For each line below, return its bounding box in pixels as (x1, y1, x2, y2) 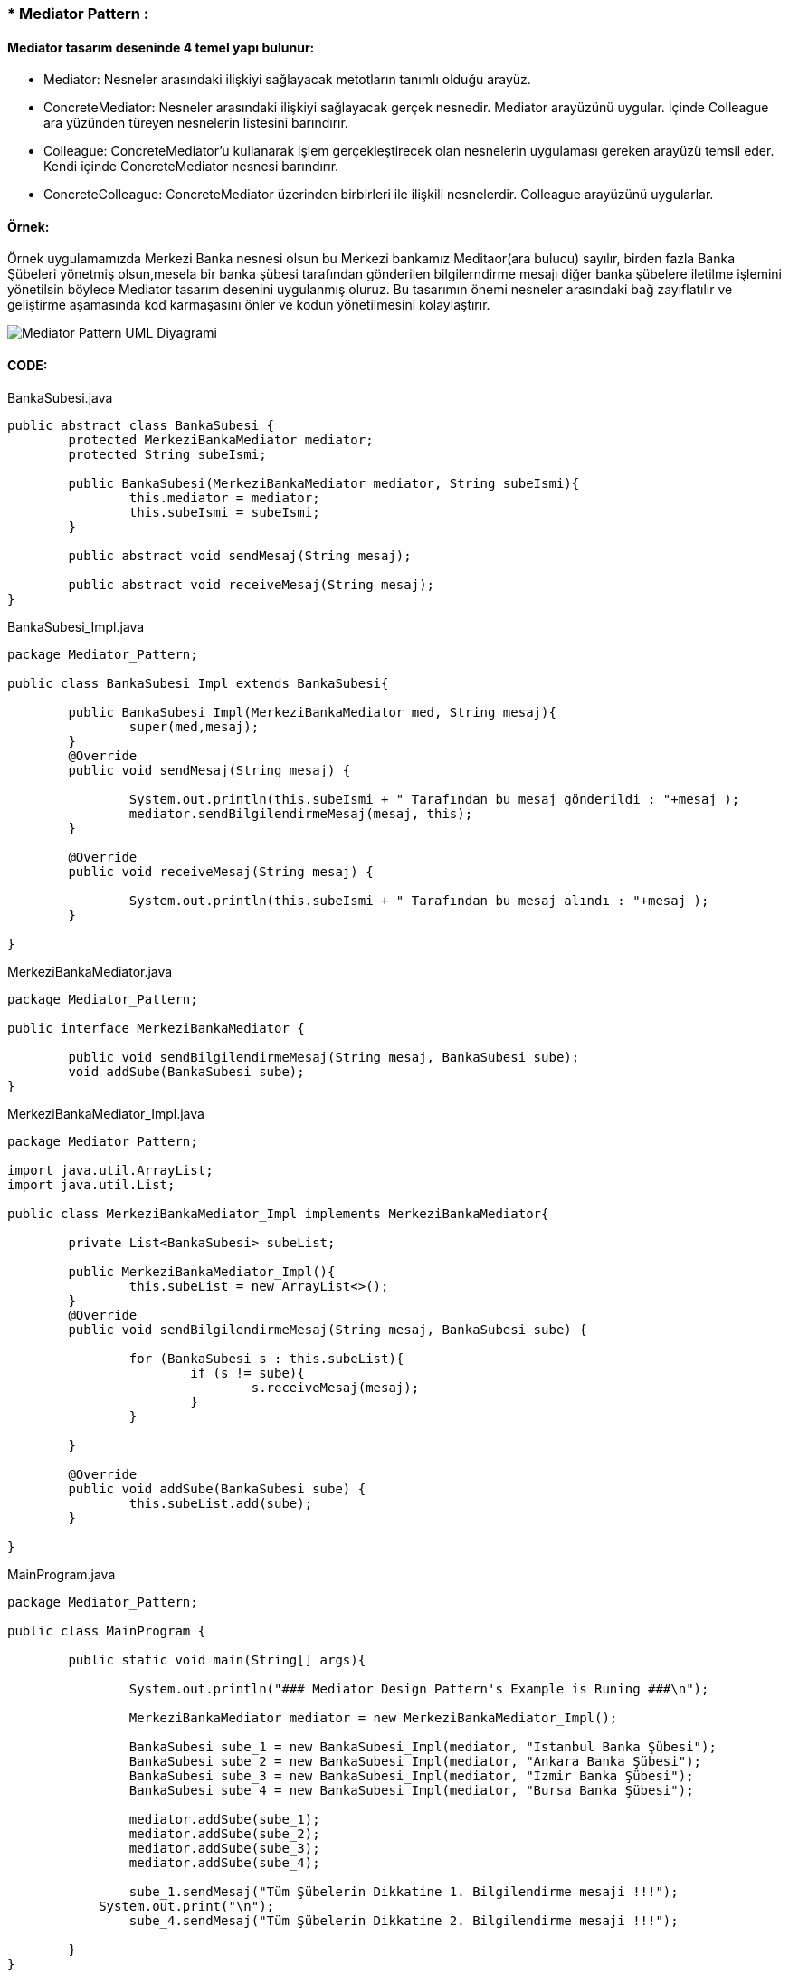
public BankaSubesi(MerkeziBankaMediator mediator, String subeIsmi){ (68, 475, 580, 491)
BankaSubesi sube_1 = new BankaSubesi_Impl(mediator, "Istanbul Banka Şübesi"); (128, 1739, 717, 1754)
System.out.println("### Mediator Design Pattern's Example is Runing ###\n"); (128, 1681, 709, 1696)
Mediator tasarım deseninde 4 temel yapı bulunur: (7, 39, 315, 55)
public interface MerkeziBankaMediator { (7, 1020, 305, 1035)
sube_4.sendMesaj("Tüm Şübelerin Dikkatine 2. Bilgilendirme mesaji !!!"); (128, 1912, 679, 1928)
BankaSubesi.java (7, 389, 113, 405)
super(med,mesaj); (128, 719, 260, 734)
